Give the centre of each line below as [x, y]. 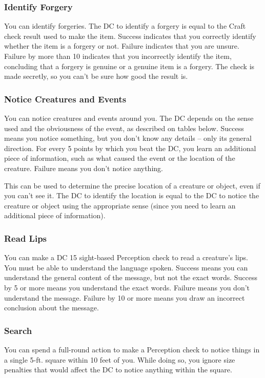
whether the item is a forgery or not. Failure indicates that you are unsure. [122, 46]
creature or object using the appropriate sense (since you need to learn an [120, 205]
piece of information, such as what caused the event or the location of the [120, 158]
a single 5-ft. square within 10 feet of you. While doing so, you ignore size [120, 359]
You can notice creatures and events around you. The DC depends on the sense [129, 118]
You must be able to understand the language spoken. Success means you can [126, 267]
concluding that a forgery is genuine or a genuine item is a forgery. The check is [129, 66]
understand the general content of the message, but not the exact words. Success [131, 277]
